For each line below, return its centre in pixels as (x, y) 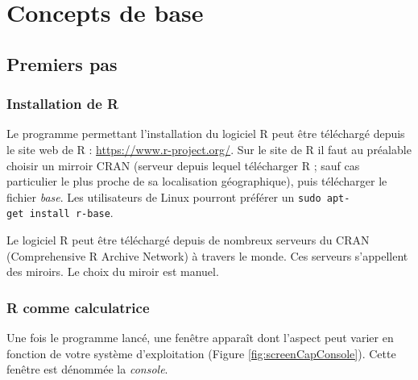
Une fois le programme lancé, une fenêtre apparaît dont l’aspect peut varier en (200, 338)
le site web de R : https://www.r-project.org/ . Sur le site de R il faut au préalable (209, 149)
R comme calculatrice (78, 307)
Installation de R (63, 104)
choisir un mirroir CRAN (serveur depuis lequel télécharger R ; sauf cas (183, 165)
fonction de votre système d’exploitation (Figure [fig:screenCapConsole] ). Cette (201, 353)
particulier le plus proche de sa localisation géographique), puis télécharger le (197, 181)
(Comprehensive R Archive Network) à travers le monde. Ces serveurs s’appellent (207, 255)
